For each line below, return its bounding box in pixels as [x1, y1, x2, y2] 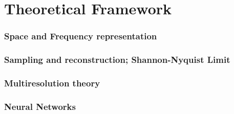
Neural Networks [4, 100, 76, 112]
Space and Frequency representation [4, 30, 157, 42]
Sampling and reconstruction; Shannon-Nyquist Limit [4, 53, 230, 66]
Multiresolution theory [4, 76, 100, 89]
